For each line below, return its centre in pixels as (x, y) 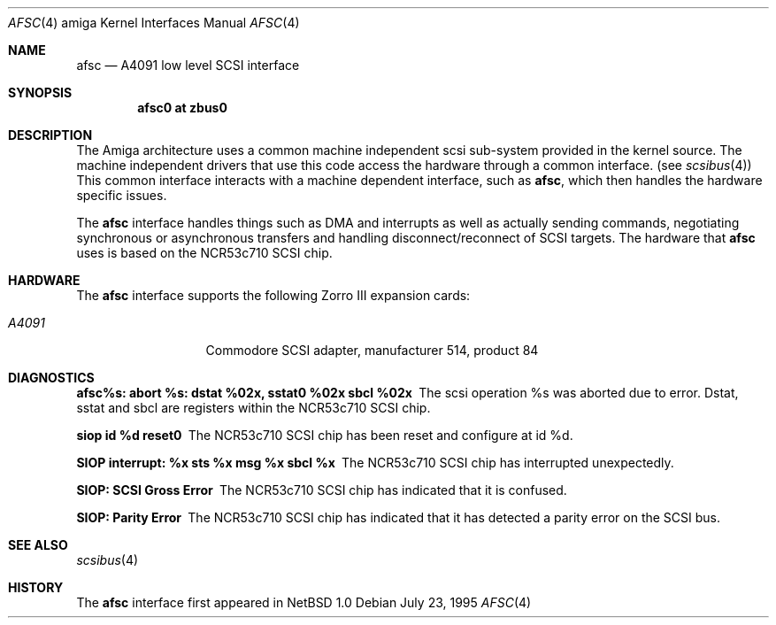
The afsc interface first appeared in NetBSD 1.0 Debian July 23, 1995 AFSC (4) (304, 602)
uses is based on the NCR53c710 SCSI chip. (204, 253)
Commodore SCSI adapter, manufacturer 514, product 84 (372, 350)
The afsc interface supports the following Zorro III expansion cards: (273, 295)
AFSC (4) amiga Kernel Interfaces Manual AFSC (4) (154, 23)
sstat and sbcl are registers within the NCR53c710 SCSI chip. (254, 408)
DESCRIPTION (50, 135)
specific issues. (122, 195)
